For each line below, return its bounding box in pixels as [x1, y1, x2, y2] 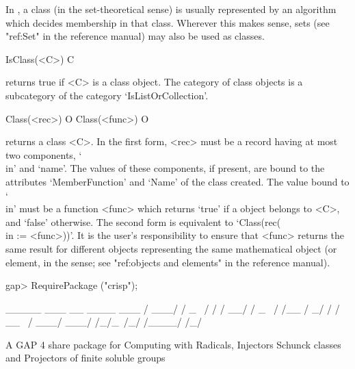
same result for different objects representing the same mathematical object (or [5, 241, 337, 255]
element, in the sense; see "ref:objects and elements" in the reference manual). [5, 255, 330, 269]
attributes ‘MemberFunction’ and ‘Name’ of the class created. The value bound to [5, 174, 350, 188]
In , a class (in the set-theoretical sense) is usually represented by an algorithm [5, 2, 337, 16]
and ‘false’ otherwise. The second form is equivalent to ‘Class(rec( [5, 214, 281, 229]
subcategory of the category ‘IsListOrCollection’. [5, 88, 209, 102]
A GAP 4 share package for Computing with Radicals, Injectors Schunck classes [5, 337, 341, 351]
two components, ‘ [5, 147, 82, 162]
